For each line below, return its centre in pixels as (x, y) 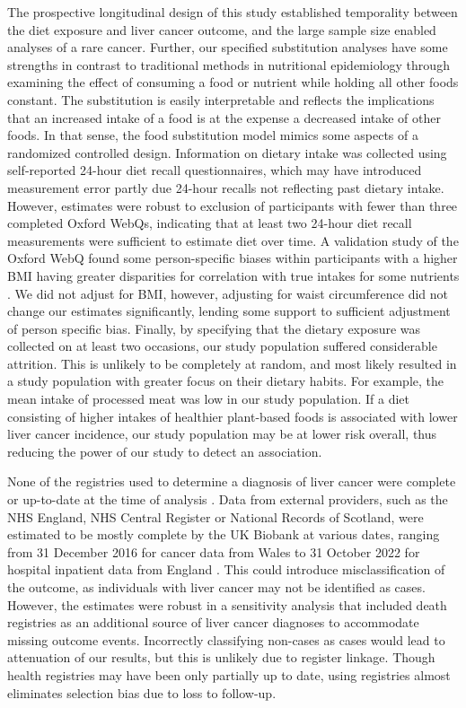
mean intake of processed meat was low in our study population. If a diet (208, 399)
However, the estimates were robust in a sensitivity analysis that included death (227, 604)
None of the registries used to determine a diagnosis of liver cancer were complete (232, 481)
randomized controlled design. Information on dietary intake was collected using (227, 152)
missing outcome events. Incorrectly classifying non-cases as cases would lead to (226, 639)
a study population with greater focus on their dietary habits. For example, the (226, 381)
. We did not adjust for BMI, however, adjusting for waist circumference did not (228, 293)
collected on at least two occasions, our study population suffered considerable (222, 346)
